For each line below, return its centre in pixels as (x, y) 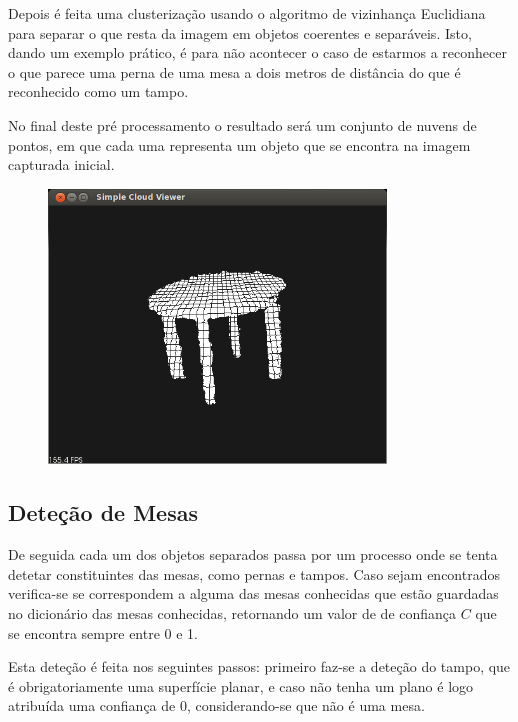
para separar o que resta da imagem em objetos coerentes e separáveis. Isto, (240, 32)
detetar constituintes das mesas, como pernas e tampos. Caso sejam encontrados (254, 573)
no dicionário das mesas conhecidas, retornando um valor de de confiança (232, 612)
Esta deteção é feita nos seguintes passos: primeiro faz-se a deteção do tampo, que (259, 666)
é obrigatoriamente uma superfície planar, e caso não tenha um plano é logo (241, 685)
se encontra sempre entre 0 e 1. (103, 632)
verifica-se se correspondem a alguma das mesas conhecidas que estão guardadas (253, 593)
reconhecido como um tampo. (98, 91)
